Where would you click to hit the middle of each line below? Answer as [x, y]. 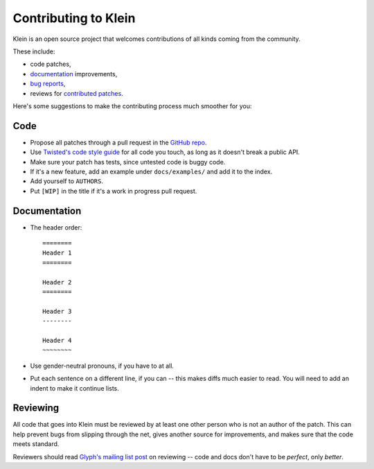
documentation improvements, [74, 74]
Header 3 [57, 311]
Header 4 [57, 340]
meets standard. [36, 444]
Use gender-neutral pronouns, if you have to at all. [102, 366]
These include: [34, 51]
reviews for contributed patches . [77, 93]
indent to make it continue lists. [74, 388]
